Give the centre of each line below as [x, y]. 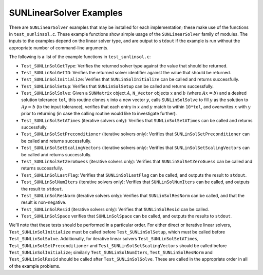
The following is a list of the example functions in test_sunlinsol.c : [80, 57]
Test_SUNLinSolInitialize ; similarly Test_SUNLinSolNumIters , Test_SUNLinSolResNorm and [111, 253]
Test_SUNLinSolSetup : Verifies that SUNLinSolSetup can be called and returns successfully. [117, 86]
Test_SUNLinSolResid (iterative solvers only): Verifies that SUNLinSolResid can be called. [115, 209]
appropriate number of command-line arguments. [59, 48]
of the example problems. [35, 266]
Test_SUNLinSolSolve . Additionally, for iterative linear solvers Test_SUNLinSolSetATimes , [104, 239]
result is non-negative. [44, 202]
